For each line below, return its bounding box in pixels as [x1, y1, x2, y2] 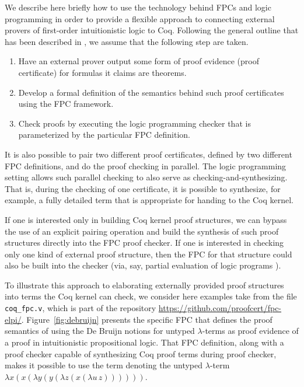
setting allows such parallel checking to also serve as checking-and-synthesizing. [5, 171, 288, 183]
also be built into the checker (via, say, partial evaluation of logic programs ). [5, 259, 281, 271]
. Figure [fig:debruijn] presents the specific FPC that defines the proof [21, 313, 272, 325]
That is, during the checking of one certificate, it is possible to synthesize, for [5, 182, 281, 194]
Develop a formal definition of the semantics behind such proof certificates [18, 86, 284, 98]
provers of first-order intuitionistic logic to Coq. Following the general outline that [5, 24, 299, 36]
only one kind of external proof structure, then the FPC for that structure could [5, 247, 292, 260]
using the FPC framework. [18, 97, 114, 110]
